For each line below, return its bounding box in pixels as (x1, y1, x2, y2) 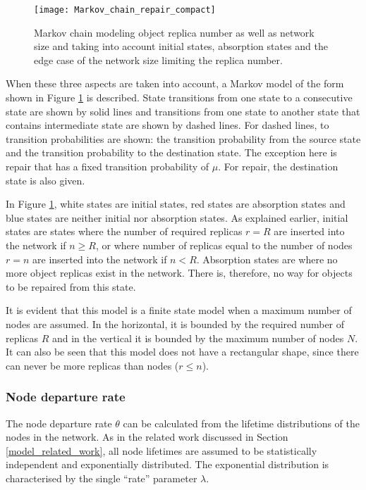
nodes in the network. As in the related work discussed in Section (6, 429, 288, 444)
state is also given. (6, 172, 85, 187)
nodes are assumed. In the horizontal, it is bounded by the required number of (6, 316, 345, 331)
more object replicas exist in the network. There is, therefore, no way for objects (6, 265, 353, 280)
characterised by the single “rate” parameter (6, 470, 197, 485)
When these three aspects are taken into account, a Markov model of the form (6, 76, 344, 91)
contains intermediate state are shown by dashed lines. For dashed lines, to (6, 118, 329, 132)
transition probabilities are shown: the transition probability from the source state (6, 131, 361, 146)
